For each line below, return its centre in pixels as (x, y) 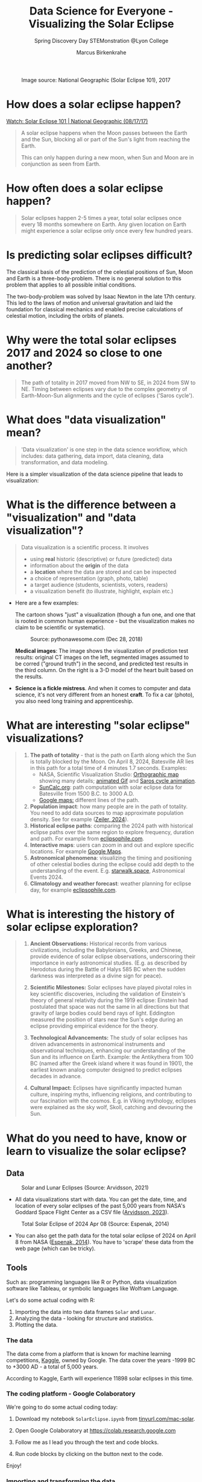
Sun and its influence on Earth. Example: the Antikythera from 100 (112, 1057)
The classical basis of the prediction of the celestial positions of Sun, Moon (99, 272)
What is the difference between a (91, 504)
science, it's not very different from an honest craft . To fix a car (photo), (104, 694)
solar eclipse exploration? (72, 927)
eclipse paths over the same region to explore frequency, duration (112, 832)
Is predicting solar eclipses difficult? (99, 255)
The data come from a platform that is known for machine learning (89, 1354)
